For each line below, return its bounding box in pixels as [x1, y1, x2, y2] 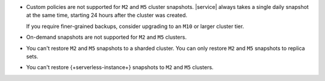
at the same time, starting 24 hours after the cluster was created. [26, 12, 188, 19]
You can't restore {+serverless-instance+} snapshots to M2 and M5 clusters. [26, 64, 214, 71]
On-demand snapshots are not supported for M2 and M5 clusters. [26, 33, 187, 41]
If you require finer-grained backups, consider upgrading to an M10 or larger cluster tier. [26, 23, 244, 30]
